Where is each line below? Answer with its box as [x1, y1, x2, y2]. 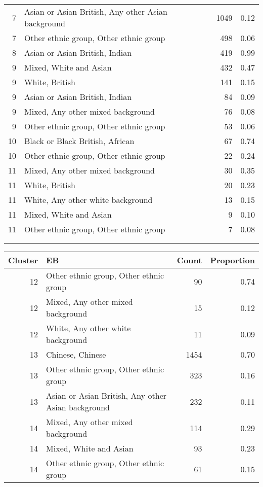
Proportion [210, 254, 255, 266]
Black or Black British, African [24, 135, 135, 147]
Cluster [8, 254, 38, 266]
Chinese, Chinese [46, 349, 106, 360]
